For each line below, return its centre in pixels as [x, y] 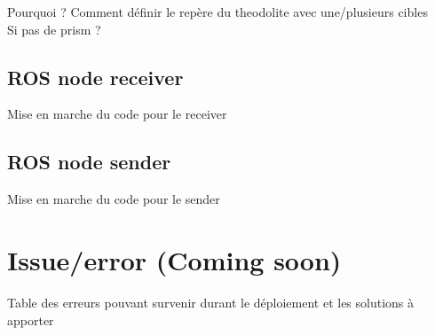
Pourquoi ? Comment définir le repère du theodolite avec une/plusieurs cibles [217, 12]
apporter [31, 319]
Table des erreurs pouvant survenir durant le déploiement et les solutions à [211, 302]
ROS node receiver [95, 77]
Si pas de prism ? [54, 29]
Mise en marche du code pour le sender [114, 199]
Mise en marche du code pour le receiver [117, 114]
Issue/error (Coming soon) [174, 259]
